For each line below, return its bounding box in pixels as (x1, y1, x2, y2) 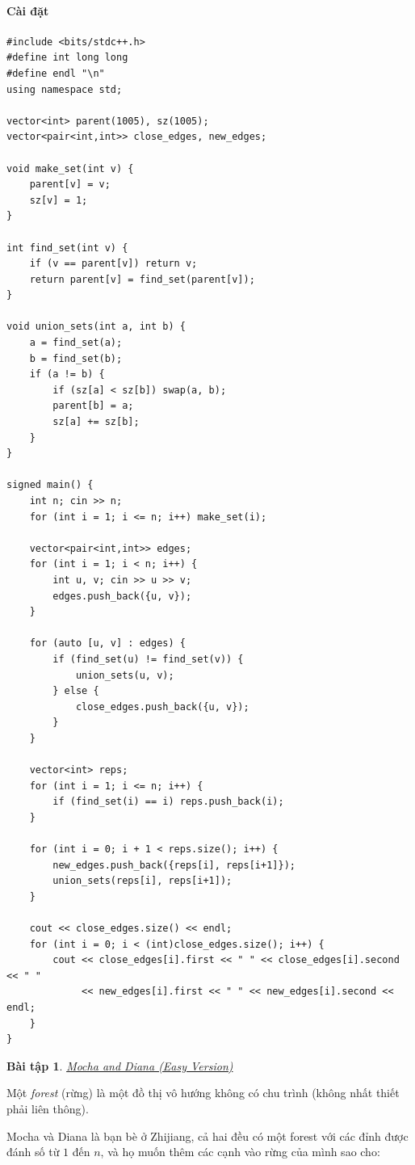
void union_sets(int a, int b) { (6, 321, 186, 333)
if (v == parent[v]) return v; (29, 258, 198, 270)
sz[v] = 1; (29, 194, 88, 206)
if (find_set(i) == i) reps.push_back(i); (52, 796, 284, 808)
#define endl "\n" (6, 67, 105, 79)
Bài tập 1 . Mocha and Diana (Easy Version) (6, 1057, 233, 1074)
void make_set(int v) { (6, 162, 134, 175)
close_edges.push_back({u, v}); (75, 700, 249, 713)
